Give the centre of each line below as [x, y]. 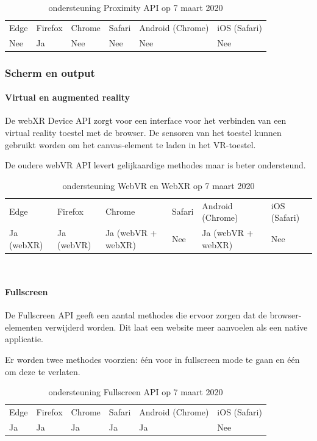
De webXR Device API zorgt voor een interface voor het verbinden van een [146, 120]
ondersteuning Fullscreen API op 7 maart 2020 [136, 392]
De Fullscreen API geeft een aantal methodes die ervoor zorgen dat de [136, 315]
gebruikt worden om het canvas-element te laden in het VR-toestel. [130, 144]
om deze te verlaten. [43, 371]
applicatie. [24, 339]
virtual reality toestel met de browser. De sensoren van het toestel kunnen [143, 133]
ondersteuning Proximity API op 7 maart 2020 [136, 7]
